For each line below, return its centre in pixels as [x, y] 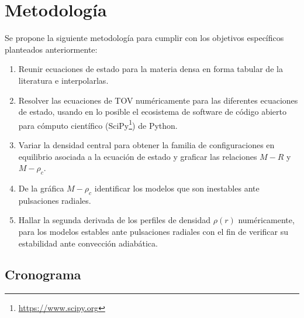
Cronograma [43, 274]
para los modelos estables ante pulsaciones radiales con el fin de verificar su [153, 231]
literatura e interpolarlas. [63, 80]
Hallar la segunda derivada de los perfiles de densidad [115, 220]
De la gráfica [41, 188]
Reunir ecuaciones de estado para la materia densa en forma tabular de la [151, 69]
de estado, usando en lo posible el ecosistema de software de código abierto [153, 112]
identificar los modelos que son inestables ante [177, 188]
